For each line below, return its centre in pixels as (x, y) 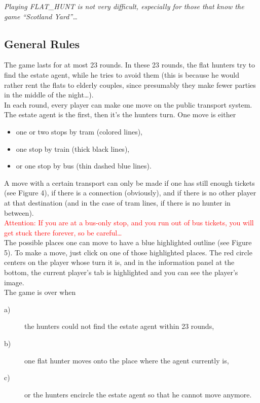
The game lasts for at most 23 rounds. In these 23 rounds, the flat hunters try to (129, 65)
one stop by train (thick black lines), (73, 148)
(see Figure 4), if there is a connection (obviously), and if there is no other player (130, 193)
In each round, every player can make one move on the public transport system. (128, 104)
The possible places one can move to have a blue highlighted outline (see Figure (128, 242)
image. (14, 282)
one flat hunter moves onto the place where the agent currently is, (127, 360)
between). (19, 212)
